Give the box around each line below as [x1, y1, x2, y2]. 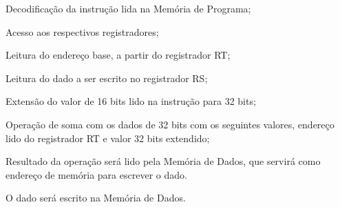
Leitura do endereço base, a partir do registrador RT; [6, 48, 231, 62]
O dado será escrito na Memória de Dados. [6, 190, 186, 205]
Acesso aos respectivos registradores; [6, 24, 159, 39]
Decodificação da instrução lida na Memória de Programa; [6, 1, 251, 15]
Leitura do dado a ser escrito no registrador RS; [6, 70, 208, 85]
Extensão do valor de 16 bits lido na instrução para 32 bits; [6, 94, 256, 108]
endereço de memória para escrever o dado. [6, 167, 187, 181]
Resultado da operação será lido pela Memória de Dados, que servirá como [6, 154, 321, 168]
